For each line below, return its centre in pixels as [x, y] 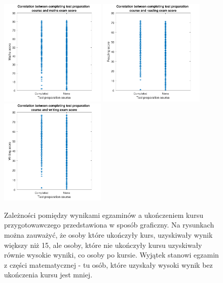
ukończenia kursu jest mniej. [48, 275]
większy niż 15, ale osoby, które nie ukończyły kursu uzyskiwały [103, 245]
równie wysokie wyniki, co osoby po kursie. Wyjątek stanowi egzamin [111, 255]
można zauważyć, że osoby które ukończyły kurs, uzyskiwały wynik [108, 234]
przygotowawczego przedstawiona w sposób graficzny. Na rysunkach [109, 225]
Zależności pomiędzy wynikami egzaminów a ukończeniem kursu [104, 215]
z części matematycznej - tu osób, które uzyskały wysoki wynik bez [108, 264]
